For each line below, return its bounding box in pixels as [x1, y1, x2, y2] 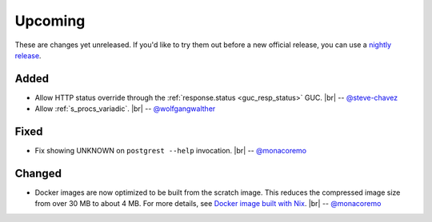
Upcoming [14, 12, 86, 30]
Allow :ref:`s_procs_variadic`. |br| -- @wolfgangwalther [34, 104, 216, 113]
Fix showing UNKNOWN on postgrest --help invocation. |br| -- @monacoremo [34, 146, 307, 156]
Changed [14, 166, 62, 180]
